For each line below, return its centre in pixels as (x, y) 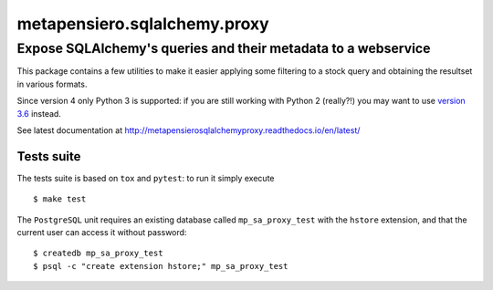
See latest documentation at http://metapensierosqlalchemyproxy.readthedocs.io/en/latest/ (189, 130)
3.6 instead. (39, 113)
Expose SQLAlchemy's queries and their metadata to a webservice (224, 48)
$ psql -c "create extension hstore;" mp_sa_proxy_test (161, 266)
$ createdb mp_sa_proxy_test (98, 254)
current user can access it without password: (102, 233)
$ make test (60, 199)
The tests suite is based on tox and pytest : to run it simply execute (146, 178)
